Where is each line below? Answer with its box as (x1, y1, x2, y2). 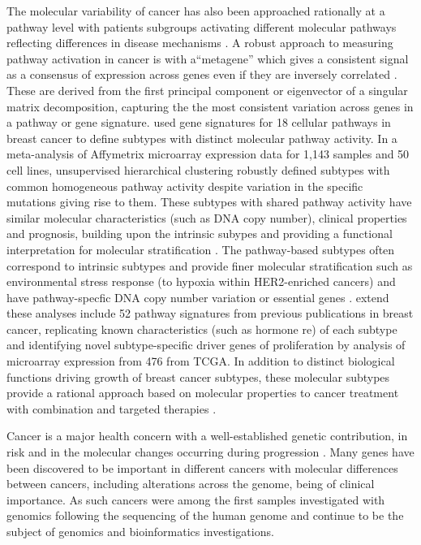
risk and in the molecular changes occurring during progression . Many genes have (6, 443, 415, 461)
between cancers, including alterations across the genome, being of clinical (6, 475, 375, 492)
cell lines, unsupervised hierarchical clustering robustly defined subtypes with (6, 161, 390, 178)
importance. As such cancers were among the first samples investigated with (6, 491, 385, 508)
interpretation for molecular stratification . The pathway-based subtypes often (6, 240, 395, 257)
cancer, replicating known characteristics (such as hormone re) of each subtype (6, 320, 397, 337)
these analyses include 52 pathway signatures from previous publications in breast (6, 305, 414, 322)
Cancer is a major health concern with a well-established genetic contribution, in (6, 427, 408, 444)
